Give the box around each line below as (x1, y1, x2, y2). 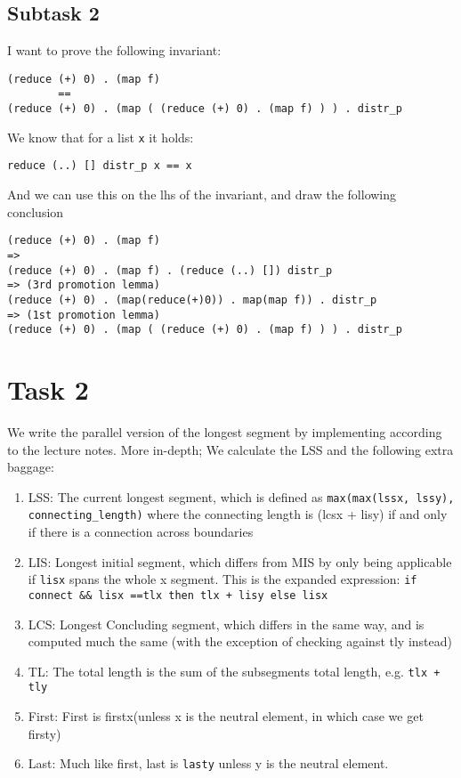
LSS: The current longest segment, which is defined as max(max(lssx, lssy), (28, 487, 455, 506)
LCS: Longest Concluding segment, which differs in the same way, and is (28, 614, 425, 633)
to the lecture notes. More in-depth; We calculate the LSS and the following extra (7, 440, 454, 458)
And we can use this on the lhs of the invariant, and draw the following (7, 185, 397, 204)
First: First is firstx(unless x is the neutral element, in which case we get (28, 707, 424, 725)
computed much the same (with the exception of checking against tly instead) (28, 632, 452, 651)
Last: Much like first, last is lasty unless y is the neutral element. (28, 754, 389, 773)
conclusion (7, 202, 64, 221)
